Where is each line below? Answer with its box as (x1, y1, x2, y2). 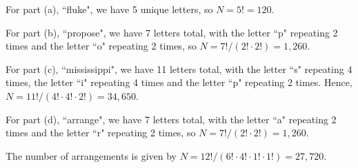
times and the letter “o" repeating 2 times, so (6, 39, 197, 53)
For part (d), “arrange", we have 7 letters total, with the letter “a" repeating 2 (6, 112, 337, 126)
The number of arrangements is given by (6, 148, 177, 162)
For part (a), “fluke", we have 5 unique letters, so (6, 2, 213, 16)
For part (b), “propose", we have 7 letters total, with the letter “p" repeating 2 (6, 25, 338, 39)
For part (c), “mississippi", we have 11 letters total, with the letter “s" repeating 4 (6, 61, 352, 76)
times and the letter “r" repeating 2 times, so (6, 125, 196, 140)
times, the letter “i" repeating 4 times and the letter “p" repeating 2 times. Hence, (6, 75, 352, 90)
